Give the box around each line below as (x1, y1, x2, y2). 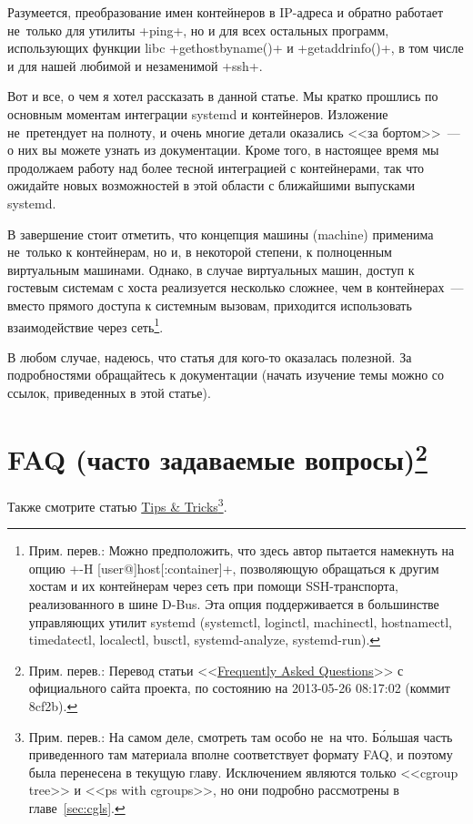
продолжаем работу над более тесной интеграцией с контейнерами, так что (7, 158, 425, 177)
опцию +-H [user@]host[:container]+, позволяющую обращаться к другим (28, 558, 439, 577)
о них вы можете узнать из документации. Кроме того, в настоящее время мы (7, 140, 439, 159)
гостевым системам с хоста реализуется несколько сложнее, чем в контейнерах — (7, 278, 464, 297)
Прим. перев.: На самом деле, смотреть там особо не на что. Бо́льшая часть (28, 727, 453, 746)
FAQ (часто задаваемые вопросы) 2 (7, 436, 428, 478)
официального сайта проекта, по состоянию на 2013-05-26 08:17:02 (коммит (28, 678, 450, 697)
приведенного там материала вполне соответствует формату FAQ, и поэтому (28, 745, 453, 764)
